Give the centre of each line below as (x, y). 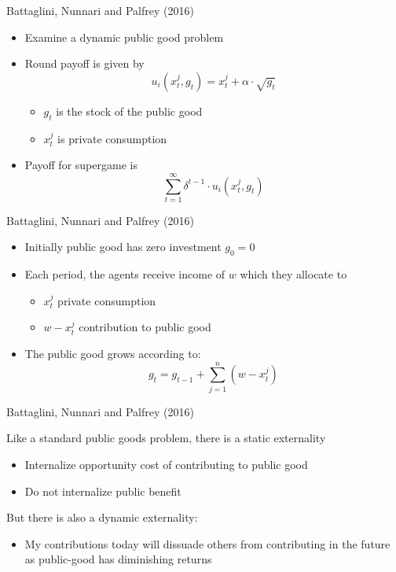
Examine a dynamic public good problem (124, 37)
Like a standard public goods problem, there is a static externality (166, 438)
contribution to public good (145, 327)
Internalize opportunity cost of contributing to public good (166, 464)
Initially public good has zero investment (123, 247)
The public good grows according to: (113, 354)
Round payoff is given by (84, 63)
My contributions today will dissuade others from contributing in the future (207, 543)
